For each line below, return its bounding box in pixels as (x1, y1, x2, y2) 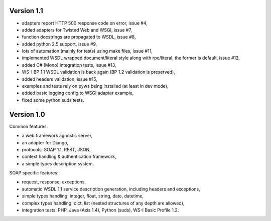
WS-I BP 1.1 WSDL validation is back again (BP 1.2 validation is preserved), (22, 69, 175, 75)
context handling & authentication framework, (22, 153, 116, 160)
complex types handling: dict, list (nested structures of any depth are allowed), (22, 200, 185, 206)
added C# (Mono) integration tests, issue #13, (22, 62, 116, 68)
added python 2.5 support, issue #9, (22, 41, 97, 47)
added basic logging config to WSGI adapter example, (22, 90, 134, 96)
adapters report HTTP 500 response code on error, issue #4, (22, 20, 148, 26)
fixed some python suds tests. (22, 97, 84, 103)
